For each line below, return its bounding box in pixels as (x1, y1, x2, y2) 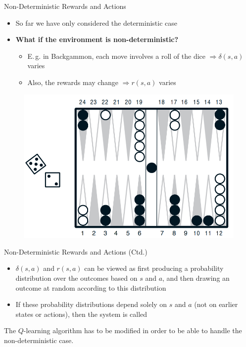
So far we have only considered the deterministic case (15, 17, 177, 28)
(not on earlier (194, 299, 238, 309)
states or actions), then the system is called (15, 308, 148, 319)
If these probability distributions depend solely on (15, 299, 167, 309)
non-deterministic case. (4, 335, 74, 346)
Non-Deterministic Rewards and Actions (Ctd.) (4, 246, 148, 257)
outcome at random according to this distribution (15, 282, 166, 293)
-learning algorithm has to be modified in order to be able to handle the (23, 325, 242, 336)
